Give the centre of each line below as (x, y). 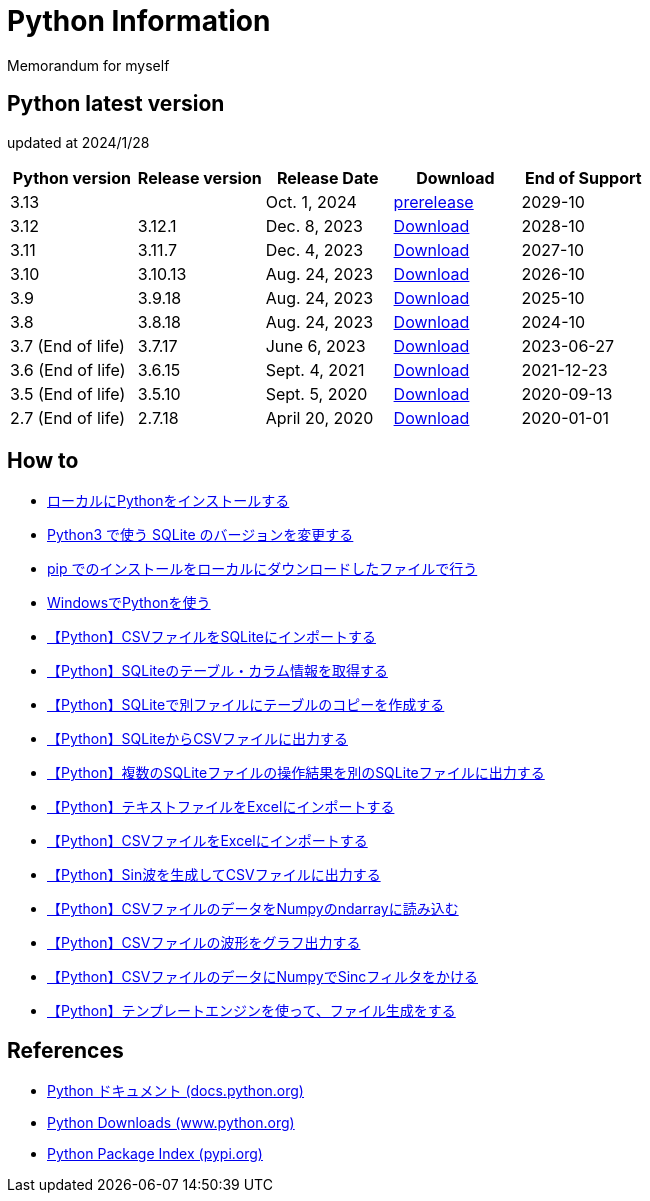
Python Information (139, 21)
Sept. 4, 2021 (315, 369)
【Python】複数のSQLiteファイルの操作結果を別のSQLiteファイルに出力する (296, 773)
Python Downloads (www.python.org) (171, 1123)
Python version (71, 177)
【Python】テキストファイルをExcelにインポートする (221, 807)
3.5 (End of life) (68, 393)
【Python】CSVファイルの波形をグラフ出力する (204, 943)
